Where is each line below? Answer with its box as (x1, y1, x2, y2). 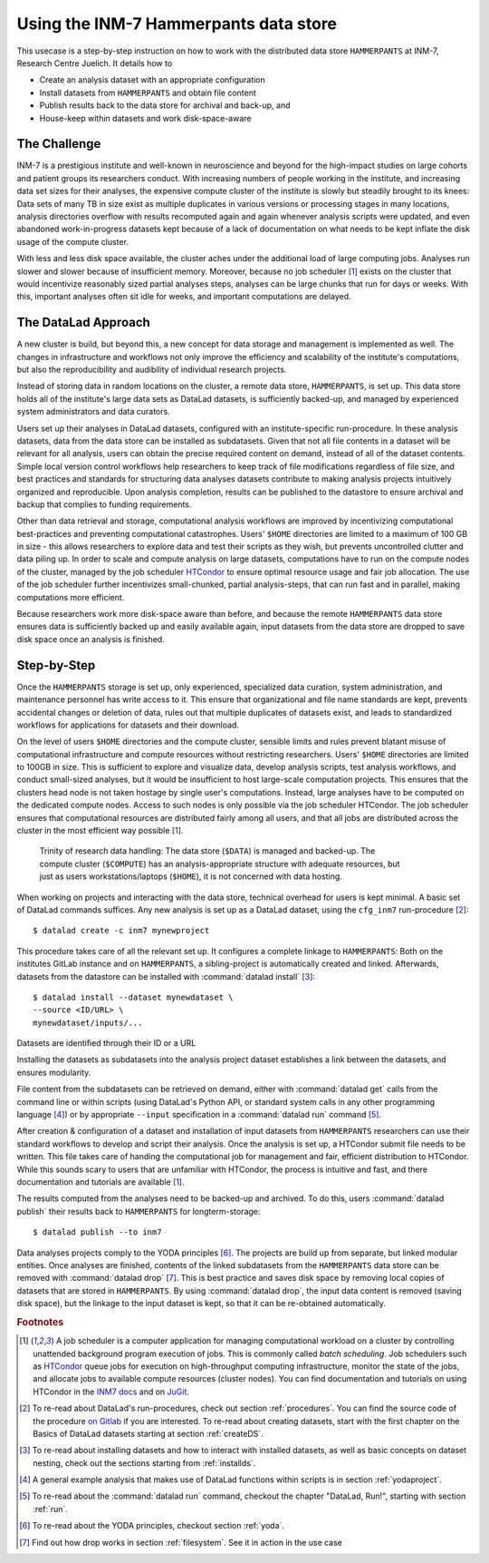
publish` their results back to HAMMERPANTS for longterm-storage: (16, 1206, 261, 1216)
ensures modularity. (16, 1067, 91, 1078)
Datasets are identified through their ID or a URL (16, 1038, 197, 1049)
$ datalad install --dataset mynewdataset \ (33, 992, 235, 1002)
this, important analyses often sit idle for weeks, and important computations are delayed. (16, 291, 352, 302)
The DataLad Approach (16, 315, 151, 330)
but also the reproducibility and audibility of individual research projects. (16, 364, 287, 375)
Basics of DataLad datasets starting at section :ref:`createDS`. (33, 1428, 264, 1439)
